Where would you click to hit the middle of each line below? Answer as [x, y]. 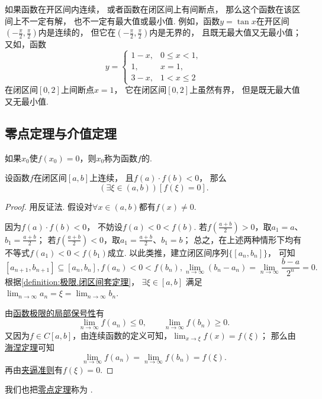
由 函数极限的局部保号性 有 [54, 312]
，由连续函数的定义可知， [122, 335]
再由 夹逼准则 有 [34, 369]
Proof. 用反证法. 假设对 [49, 206]
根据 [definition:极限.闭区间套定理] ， [72, 281]
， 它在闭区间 [140, 90]
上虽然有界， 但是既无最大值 [245, 90]
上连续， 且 [112, 178]
